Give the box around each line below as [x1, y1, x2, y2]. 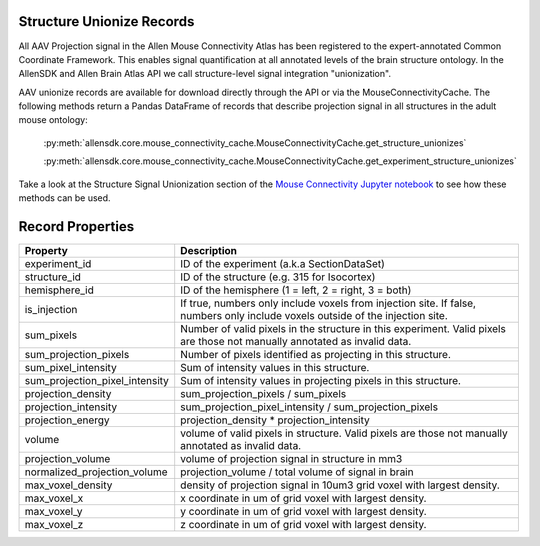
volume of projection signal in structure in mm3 [180, 451, 403, 465]
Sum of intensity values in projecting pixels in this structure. [180, 373, 462, 387]
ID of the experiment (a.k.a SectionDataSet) [180, 256, 385, 270]
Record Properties [18, 218, 135, 235]
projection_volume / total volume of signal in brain [180, 465, 414, 479]
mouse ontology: [18, 114, 89, 126]
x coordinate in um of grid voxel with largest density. [180, 491, 427, 505]
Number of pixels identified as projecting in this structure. [180, 347, 452, 361]
